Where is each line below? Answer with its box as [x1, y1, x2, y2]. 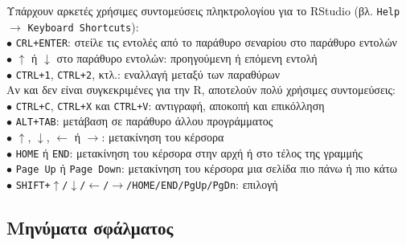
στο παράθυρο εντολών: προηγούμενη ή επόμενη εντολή [56, 49, 318, 66]
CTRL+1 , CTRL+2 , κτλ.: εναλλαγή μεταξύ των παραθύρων [15, 65, 281, 82]
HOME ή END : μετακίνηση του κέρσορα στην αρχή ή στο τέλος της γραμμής [15, 144, 363, 161]
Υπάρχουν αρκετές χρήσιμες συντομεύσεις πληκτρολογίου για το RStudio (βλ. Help [6, 2, 400, 18]
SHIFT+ [15, 180, 51, 192]
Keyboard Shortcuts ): [27, 18, 139, 35]
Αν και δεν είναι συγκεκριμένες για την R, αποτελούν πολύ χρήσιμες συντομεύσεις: [6, 81, 396, 98]
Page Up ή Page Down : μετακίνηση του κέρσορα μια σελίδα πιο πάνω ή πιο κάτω [15, 160, 398, 177]
